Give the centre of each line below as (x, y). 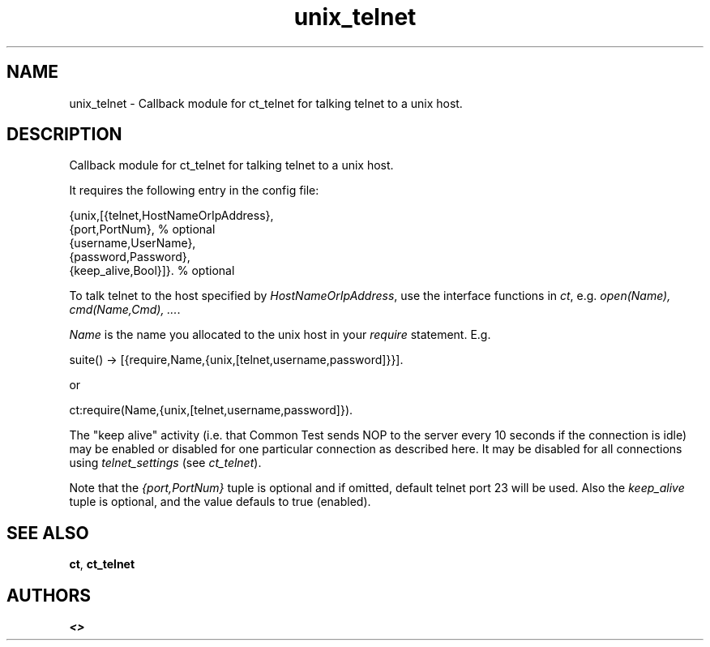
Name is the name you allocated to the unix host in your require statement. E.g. (280, 335)
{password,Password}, (130, 257)
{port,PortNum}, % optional (142, 229)
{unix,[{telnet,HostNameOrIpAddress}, (171, 216)
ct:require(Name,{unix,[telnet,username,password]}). (211, 410)
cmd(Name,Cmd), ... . (125, 310)
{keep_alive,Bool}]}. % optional (152, 271)
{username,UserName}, (133, 243)
